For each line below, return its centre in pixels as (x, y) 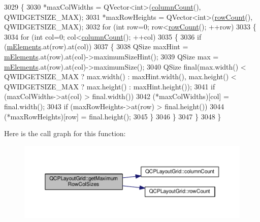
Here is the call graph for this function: (65, 133)
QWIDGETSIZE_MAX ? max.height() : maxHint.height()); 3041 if (110, 86)
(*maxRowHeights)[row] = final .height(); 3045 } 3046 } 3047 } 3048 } (113, 116)
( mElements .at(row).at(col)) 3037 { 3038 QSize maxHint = (96, 46)
